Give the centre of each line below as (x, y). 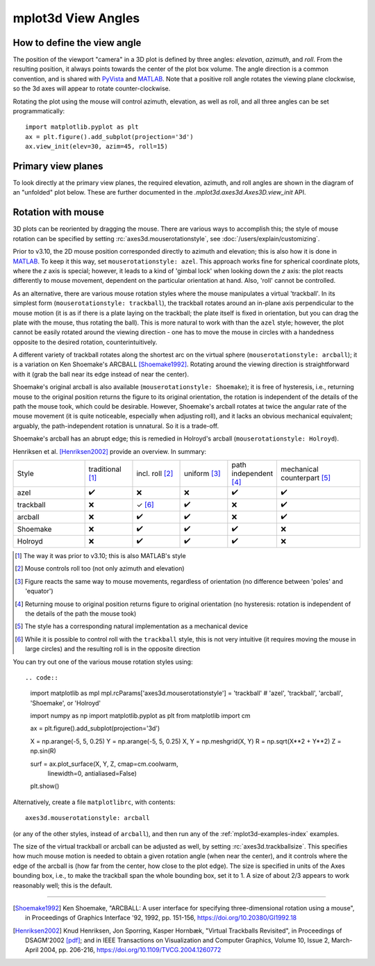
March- (342, 940)
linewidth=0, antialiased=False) (92, 773)
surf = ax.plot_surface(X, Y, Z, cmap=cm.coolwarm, (104, 764)
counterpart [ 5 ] (306, 477)
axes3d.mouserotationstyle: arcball (87, 818)
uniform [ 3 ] (202, 473)
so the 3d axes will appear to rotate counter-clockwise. (92, 89)
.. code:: (42, 677)
